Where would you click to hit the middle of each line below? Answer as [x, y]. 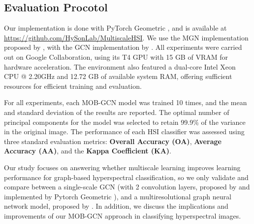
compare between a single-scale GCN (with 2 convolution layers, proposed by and [127, 187]
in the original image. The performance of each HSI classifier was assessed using [124, 131]
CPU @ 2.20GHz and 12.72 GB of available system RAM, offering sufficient [118, 76]
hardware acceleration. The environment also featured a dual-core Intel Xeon [120, 66]
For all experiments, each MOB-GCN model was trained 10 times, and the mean [126, 102]
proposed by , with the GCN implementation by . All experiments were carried [123, 47]
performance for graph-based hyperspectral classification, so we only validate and [126, 177]
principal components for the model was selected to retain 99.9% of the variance [125, 122]
